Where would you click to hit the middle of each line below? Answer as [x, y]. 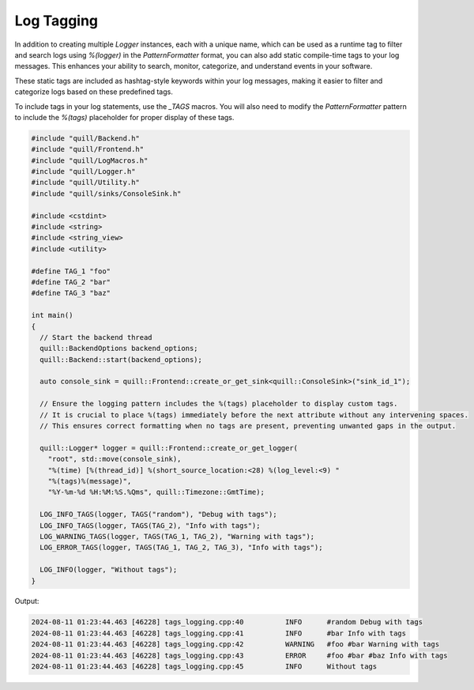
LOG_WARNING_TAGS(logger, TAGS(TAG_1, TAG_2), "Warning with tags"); [177, 536]
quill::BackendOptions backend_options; [119, 349]
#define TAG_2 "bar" [71, 282]
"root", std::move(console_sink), [115, 459]
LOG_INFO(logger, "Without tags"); [109, 570]
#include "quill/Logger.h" [83, 172]
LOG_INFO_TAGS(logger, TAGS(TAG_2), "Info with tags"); [150, 525]
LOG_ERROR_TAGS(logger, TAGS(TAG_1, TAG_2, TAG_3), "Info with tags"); [181, 548]
